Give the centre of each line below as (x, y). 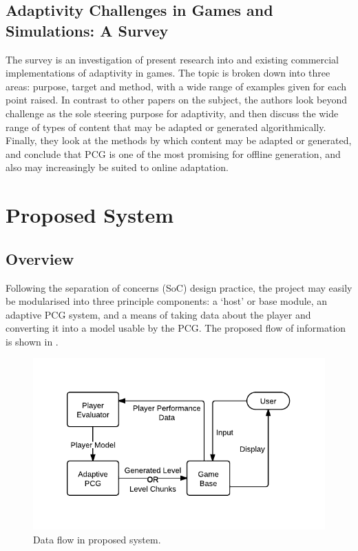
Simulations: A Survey (87, 30)
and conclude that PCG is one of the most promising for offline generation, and (173, 153)
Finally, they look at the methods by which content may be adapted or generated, (179, 140)
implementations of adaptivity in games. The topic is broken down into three (168, 73)
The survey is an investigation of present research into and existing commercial (172, 59)
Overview (40, 258)
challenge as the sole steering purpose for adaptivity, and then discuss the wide (172, 113)
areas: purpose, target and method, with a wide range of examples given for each (176, 86)
